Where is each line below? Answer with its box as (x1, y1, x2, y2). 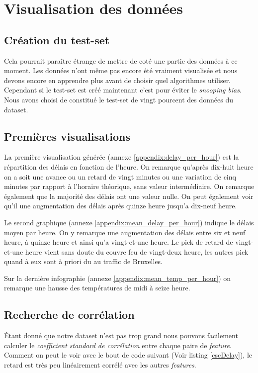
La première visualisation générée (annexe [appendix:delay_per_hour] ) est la (4, 152, 239, 162)
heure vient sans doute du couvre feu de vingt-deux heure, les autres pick (25, 246, 249, 257)
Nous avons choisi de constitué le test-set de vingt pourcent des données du (4, 94, 234, 104)
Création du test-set (4, 32, 110, 47)
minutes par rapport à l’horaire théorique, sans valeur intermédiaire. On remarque (4, 181, 255, 191)
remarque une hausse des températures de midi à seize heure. (4, 282, 190, 293)
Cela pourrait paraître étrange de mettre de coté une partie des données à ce (4, 55, 238, 66)
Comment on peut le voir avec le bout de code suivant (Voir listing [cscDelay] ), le (4, 350, 253, 360)
